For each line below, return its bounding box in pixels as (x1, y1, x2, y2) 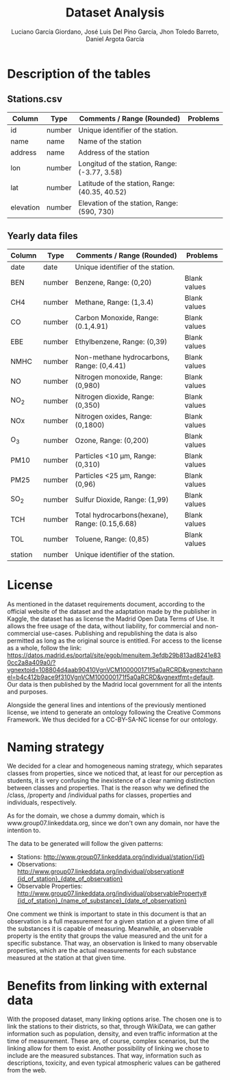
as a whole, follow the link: (7, 643, 82, 652)
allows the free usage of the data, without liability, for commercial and (7, 621, 204, 630)
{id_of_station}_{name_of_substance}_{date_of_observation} (16, 897, 187, 905)
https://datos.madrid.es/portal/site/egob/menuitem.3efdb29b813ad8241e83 (7, 651, 221, 659)
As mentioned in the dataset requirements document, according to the (7, 599, 205, 608)
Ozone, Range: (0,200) (75, 435, 149, 445)
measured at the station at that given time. (7, 954, 127, 962)
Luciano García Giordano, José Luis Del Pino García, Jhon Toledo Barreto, (11, 27, 219, 36)
